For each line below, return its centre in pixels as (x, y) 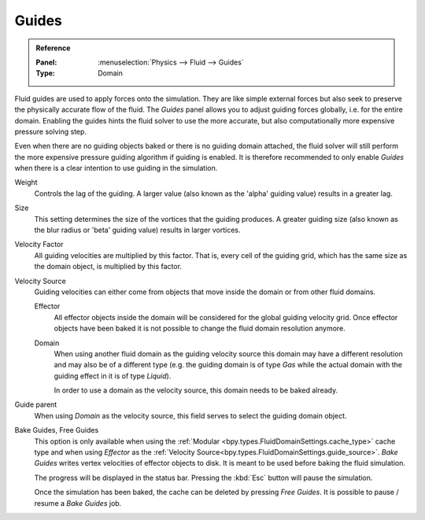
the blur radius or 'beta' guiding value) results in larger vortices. (137, 230)
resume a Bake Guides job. (78, 503)
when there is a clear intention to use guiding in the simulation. (116, 168)
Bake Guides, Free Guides (57, 430)
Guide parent (36, 404)
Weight (26, 183)
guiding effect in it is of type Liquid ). (113, 376)
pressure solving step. (50, 131)
